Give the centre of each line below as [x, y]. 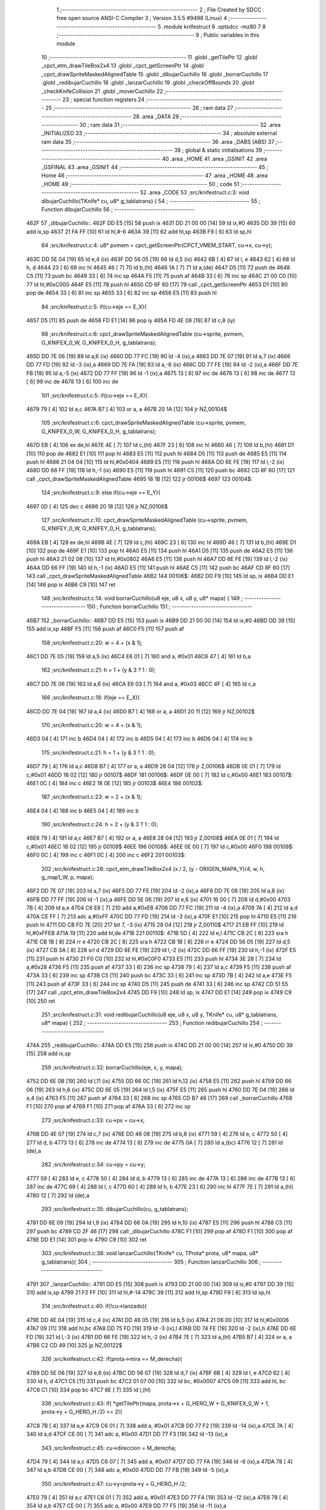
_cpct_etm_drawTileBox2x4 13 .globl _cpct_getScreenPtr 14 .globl [123, 66]
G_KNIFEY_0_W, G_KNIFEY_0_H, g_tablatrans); [99, 528]
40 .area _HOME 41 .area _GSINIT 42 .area [215, 159]
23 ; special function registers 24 [104, 99]
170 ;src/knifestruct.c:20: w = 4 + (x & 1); [92, 725]
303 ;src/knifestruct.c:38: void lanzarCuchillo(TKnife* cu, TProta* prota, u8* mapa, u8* [150, 1253]
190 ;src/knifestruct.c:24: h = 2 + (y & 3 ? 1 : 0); [100, 824]
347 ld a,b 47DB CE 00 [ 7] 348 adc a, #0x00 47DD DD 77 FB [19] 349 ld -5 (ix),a [127, 1470]
